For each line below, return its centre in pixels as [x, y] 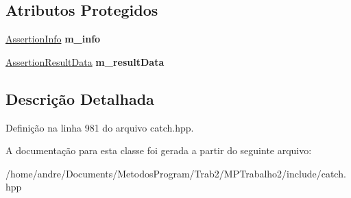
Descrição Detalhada [80, 98]
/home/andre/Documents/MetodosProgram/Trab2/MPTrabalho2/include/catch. [176, 173]
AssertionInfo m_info [53, 39]
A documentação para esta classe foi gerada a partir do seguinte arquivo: [159, 150]
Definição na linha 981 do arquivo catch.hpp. [100, 127]
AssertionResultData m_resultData [85, 61]
